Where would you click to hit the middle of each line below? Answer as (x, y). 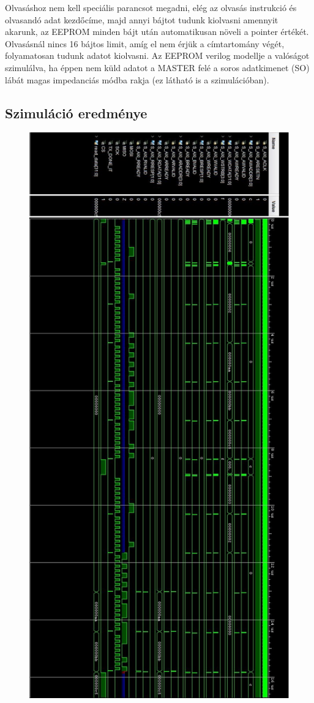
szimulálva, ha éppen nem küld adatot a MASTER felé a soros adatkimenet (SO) (157, 67)
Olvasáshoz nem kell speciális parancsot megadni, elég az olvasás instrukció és (151, 7)
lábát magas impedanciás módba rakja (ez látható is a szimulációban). (137, 79)
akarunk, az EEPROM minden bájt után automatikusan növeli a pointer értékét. (157, 32)
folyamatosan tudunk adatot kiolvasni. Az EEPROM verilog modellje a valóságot (157, 55)
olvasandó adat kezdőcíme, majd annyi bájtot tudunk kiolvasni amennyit (142, 19)
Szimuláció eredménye (76, 112)
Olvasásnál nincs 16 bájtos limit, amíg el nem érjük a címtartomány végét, (145, 43)
